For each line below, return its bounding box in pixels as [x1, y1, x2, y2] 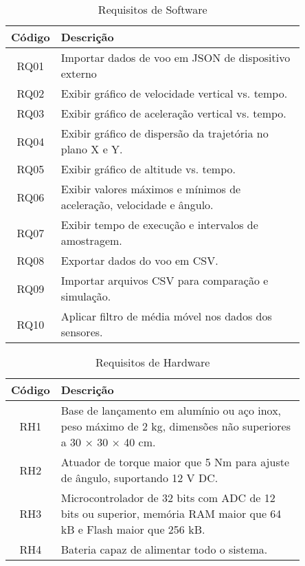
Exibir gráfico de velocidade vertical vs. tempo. [60, 85, 288, 101]
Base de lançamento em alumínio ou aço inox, [60, 402, 282, 418]
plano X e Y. [60, 141, 123, 157]
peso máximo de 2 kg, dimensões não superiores [60, 418, 291, 434]
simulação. [60, 288, 111, 304]
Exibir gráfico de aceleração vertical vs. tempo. [60, 105, 286, 121]
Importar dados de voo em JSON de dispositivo [60, 50, 291, 65]
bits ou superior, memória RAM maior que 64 [60, 505, 282, 521]
